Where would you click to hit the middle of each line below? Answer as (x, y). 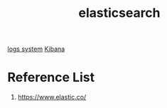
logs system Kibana (36, 49)
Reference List (51, 77)
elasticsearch (119, 13)
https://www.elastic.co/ (52, 97)
